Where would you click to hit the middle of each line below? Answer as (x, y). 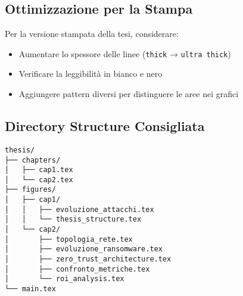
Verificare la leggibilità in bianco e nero (91, 74)
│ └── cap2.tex (39, 180)
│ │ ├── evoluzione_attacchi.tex (80, 209)
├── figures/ (30, 190)
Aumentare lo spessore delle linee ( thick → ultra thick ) (125, 53)
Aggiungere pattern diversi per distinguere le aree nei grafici (129, 94)
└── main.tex (30, 289)
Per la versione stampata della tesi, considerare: (92, 34)
